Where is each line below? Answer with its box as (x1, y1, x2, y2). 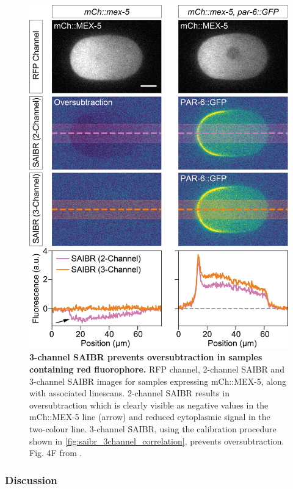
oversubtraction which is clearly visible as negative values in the (29, 398, 269, 411)
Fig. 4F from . (29, 446, 82, 459)
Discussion (5, 472, 57, 487)
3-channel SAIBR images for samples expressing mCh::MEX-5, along (29, 374, 287, 387)
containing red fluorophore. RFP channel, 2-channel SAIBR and (29, 363, 284, 376)
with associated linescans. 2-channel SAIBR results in (29, 387, 230, 399)
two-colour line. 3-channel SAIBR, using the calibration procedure (29, 423, 277, 435)
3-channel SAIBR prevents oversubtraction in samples (29, 351, 262, 363)
